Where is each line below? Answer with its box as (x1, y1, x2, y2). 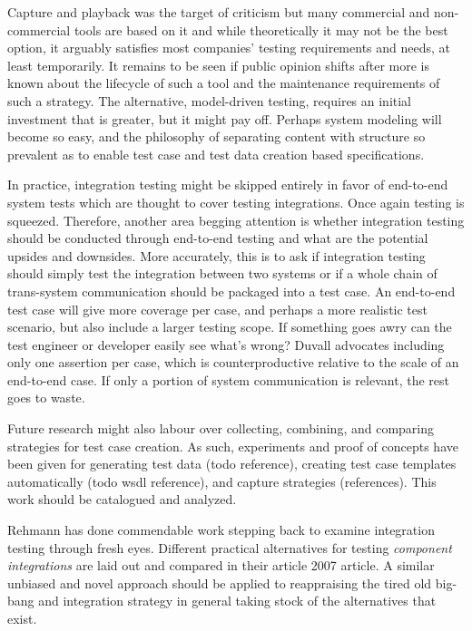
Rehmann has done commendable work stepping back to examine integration (7, 520, 435, 539)
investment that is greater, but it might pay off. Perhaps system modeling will (7, 109, 442, 128)
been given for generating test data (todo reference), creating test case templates (7, 454, 457, 473)
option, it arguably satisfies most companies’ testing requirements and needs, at (7, 38, 450, 57)
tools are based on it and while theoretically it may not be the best (74, 20, 448, 39)
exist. (7, 609, 37, 627)
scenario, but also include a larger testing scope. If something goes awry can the (7, 317, 452, 336)
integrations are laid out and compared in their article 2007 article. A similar (7, 556, 435, 575)
